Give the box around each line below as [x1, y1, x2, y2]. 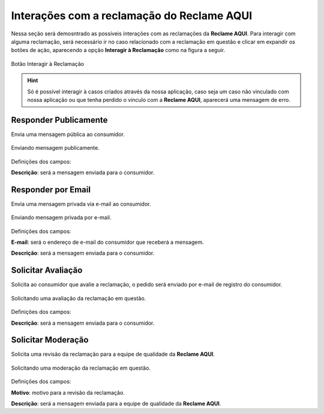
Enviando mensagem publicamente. [11, 144, 100, 152]
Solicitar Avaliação [11, 265, 83, 276]
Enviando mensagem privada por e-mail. [11, 214, 112, 221]
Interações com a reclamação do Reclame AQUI [11, 9, 253, 22]
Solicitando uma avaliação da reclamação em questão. [11, 294, 146, 302]
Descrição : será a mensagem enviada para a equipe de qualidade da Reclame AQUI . [11, 400, 221, 407]
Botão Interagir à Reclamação [11, 60, 84, 67]
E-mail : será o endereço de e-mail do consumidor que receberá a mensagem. [11, 238, 204, 246]
